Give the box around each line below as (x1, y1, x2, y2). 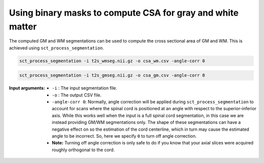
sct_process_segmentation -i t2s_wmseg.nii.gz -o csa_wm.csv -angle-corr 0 (19, 58, 205, 64)
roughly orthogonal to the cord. (52, 147, 115, 153)
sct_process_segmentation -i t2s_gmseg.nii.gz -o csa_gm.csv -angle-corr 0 (19, 72, 205, 78)
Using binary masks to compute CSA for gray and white (9, 7, 239, 18)
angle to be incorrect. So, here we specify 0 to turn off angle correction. (52, 133, 197, 139)
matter (9, 21, 37, 32)
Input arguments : (9, 85, 45, 91)
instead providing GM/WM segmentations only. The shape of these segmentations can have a (52, 119, 241, 125)
